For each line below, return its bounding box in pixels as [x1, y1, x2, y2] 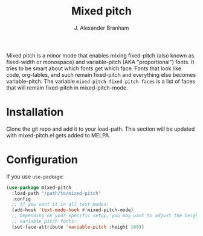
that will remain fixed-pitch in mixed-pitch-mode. [6, 84, 128, 91]
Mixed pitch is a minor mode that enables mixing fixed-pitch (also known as [6, 51, 195, 59]
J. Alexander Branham [74, 24, 129, 31]
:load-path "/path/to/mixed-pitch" [11, 190, 101, 196]
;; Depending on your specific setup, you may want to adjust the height [11, 213, 201, 219]
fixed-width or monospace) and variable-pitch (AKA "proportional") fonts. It [6, 58, 195, 65]
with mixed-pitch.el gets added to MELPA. [6, 131, 111, 139]
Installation [6, 105, 64, 119]
